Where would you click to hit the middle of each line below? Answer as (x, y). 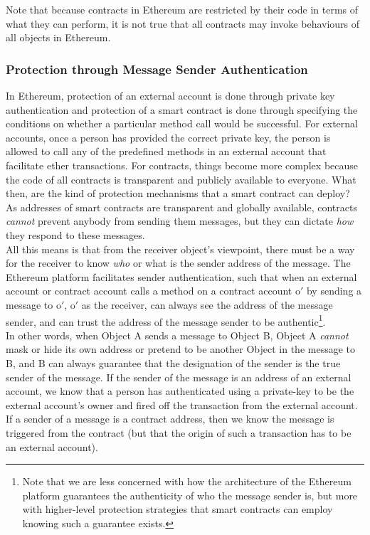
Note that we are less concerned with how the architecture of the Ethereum (187, 481)
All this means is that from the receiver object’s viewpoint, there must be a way (180, 249)
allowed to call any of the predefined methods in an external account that (166, 151)
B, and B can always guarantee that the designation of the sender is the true (173, 362)
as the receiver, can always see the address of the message (207, 304)
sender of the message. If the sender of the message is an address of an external (179, 377)
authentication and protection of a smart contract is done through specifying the (182, 109)
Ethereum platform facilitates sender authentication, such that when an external (181, 276)
